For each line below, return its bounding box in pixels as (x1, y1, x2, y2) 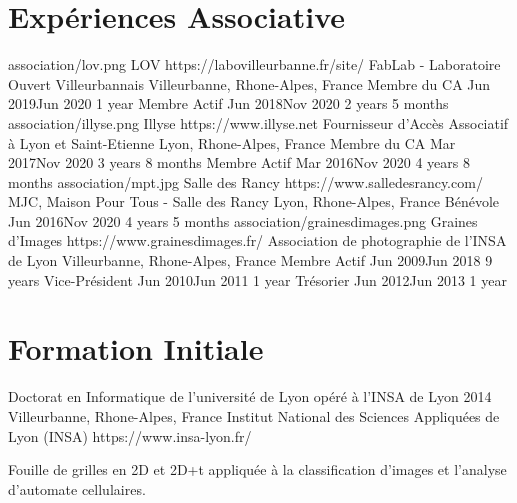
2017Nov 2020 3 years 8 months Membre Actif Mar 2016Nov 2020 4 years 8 (8, 152, 470, 173)
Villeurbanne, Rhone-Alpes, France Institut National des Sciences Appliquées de (8, 405, 500, 426)
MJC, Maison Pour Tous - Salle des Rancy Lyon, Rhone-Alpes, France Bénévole (8, 191, 499, 212)
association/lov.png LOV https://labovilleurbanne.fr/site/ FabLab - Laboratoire (8, 54, 501, 75)
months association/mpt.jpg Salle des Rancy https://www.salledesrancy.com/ (8, 171, 483, 192)
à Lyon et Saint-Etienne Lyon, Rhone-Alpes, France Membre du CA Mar (8, 132, 456, 153)
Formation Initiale (8, 328, 264, 369)
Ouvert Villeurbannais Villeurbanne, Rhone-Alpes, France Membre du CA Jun (8, 73, 491, 94)
